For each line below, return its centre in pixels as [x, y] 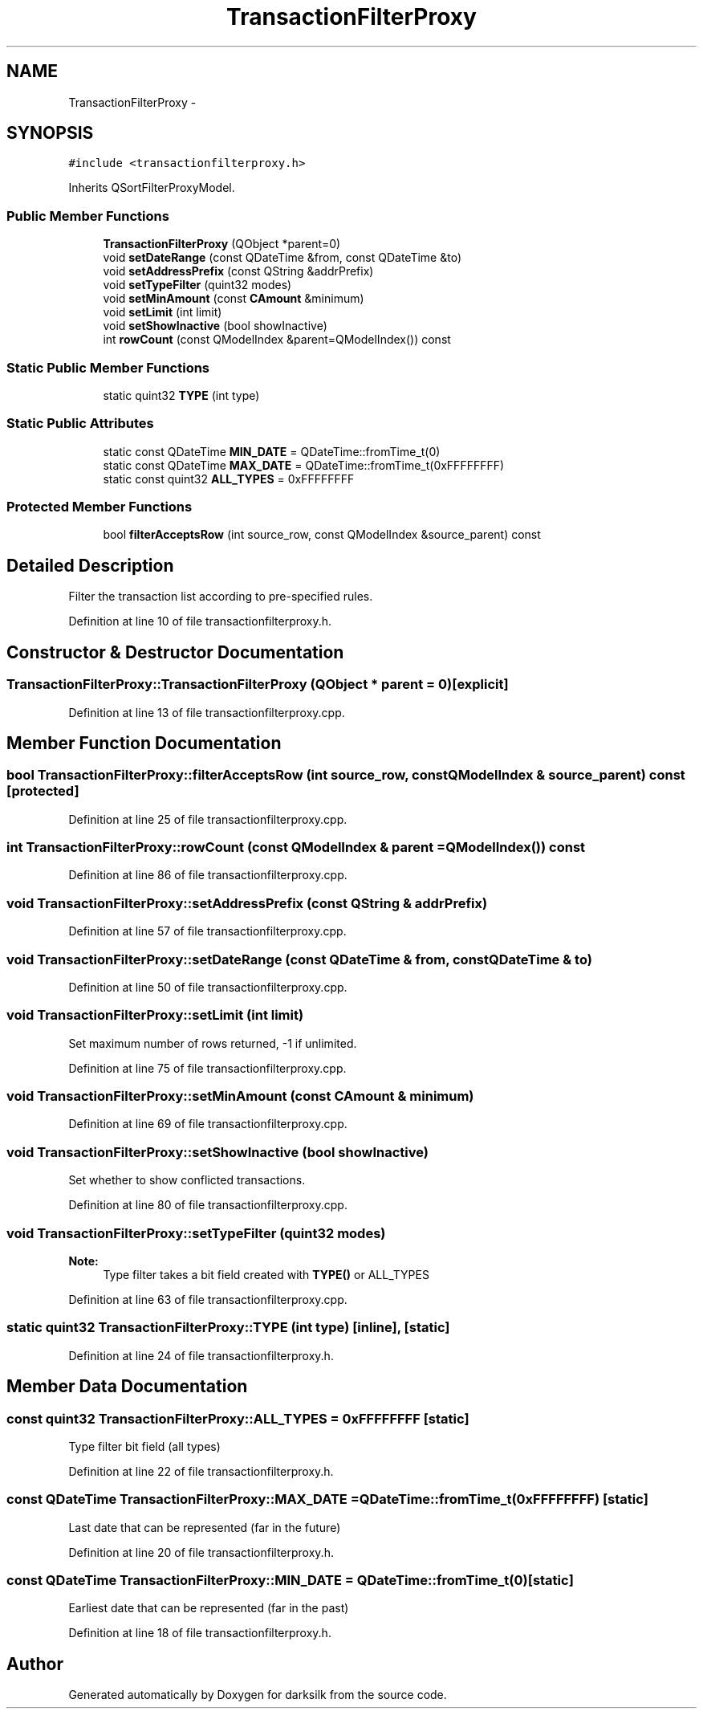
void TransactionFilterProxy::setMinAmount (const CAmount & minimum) [240, 1096]
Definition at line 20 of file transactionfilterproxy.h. [201, 1552]
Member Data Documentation [127, 1387]
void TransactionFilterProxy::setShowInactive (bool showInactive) [217, 1152]
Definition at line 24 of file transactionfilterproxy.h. [201, 1355]
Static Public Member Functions [108, 367]
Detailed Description [90, 565]
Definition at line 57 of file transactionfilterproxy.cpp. [207, 931]
